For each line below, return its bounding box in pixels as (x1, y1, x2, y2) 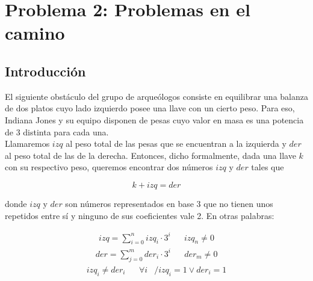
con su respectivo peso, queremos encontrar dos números (5, 161, 213, 173)
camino (5, 20, 65, 45)
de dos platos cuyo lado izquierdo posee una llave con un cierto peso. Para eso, (5, 102, 295, 114)
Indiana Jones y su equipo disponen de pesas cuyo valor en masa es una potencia (5, 113, 304, 126)
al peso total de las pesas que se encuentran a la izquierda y (66, 137, 287, 150)
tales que (251, 161, 284, 173)
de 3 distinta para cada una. (5, 125, 109, 138)
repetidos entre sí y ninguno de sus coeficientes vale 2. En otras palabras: (5, 209, 274, 221)
